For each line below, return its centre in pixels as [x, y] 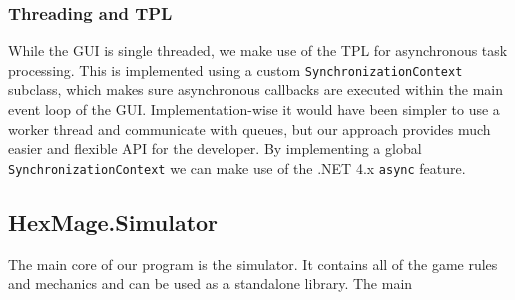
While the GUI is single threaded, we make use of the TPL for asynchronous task [258, 50]
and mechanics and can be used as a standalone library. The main [210, 283]
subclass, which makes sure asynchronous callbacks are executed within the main [255, 89]
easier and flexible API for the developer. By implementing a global [215, 148]
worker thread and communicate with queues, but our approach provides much [249, 128]
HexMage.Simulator [113, 221]
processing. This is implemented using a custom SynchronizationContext [235, 69]
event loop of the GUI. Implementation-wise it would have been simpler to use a [254, 109]
